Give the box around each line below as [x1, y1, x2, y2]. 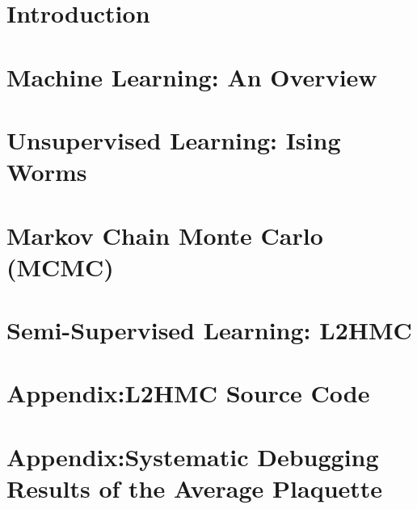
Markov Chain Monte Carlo [6, 218, 323, 251]
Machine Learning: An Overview [6, 60, 377, 93]
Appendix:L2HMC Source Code [6, 376, 370, 410]
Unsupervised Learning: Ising [6, 123, 341, 156]
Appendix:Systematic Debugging [6, 440, 379, 473]
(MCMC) [6, 250, 114, 283]
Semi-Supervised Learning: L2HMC [6, 313, 412, 347]
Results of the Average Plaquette [6, 472, 383, 504]
